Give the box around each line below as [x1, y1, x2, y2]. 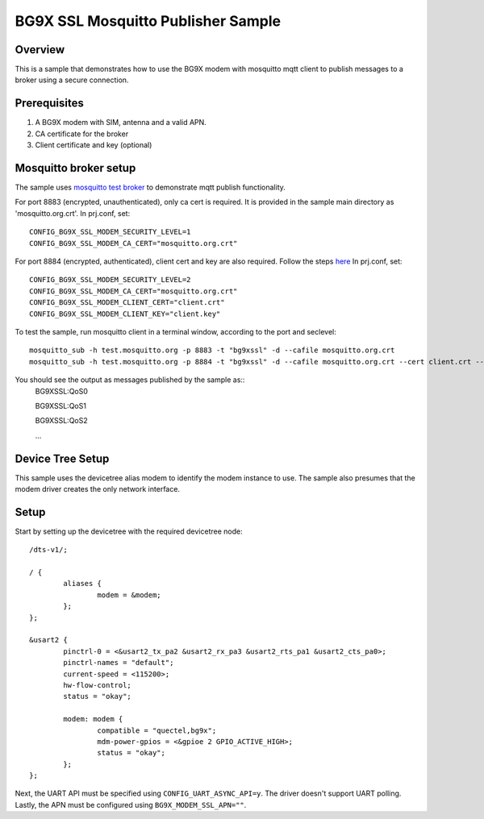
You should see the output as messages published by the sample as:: [15, 375, 245, 385]
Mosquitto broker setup [15, 161, 136, 175]
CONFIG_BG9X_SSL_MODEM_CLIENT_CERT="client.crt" [29, 298, 225, 307]
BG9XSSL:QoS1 [35, 401, 86, 410]
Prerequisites [15, 97, 84, 110]
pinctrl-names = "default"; [63, 658, 174, 667]
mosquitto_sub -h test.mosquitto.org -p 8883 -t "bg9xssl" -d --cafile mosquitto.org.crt [29, 346, 395, 355]
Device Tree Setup [15, 451, 110, 465]
